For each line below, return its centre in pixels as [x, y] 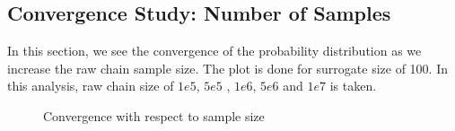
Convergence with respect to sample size [154, 115]
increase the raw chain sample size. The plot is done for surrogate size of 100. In [227, 68]
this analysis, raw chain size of [91, 86]
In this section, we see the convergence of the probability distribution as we [214, 51]
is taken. [353, 86]
